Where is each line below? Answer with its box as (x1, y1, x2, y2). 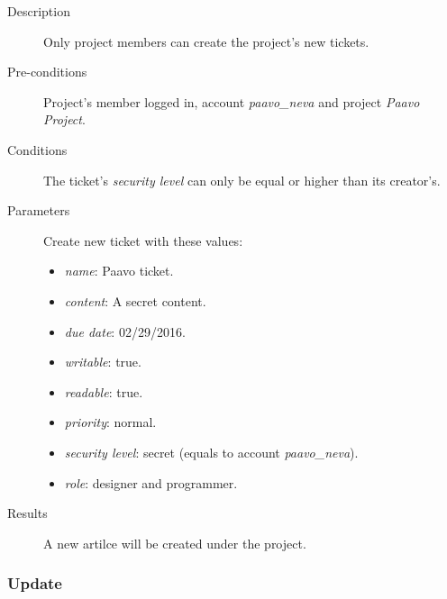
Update (7, 572, 62, 594)
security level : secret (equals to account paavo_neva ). (64, 442, 359, 461)
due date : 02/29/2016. (64, 322, 186, 340)
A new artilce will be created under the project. (43, 533, 306, 552)
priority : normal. (64, 413, 157, 431)
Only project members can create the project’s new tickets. (43, 32, 369, 50)
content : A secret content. (64, 291, 206, 310)
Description (7, 2, 70, 20)
